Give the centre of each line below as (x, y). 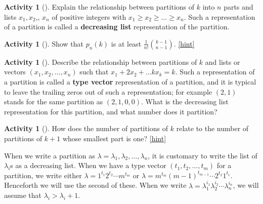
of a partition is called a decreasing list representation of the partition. (117, 27)
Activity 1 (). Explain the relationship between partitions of (99, 7)
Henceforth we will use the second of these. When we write (95, 185)
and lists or (223, 62)
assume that (23, 195)
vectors (15, 72)
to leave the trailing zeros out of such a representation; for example (108, 91)
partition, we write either (43, 175)
